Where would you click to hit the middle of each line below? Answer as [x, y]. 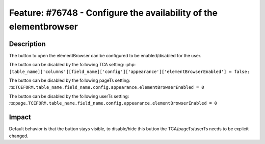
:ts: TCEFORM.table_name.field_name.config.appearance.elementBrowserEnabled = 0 [107, 87]
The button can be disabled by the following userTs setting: [69, 96]
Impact [20, 117]
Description [27, 44]
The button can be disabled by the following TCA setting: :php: [72, 65]
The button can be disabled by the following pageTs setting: [69, 80]
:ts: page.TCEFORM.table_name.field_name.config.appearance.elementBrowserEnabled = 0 [113, 103]
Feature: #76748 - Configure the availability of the [113, 13]
